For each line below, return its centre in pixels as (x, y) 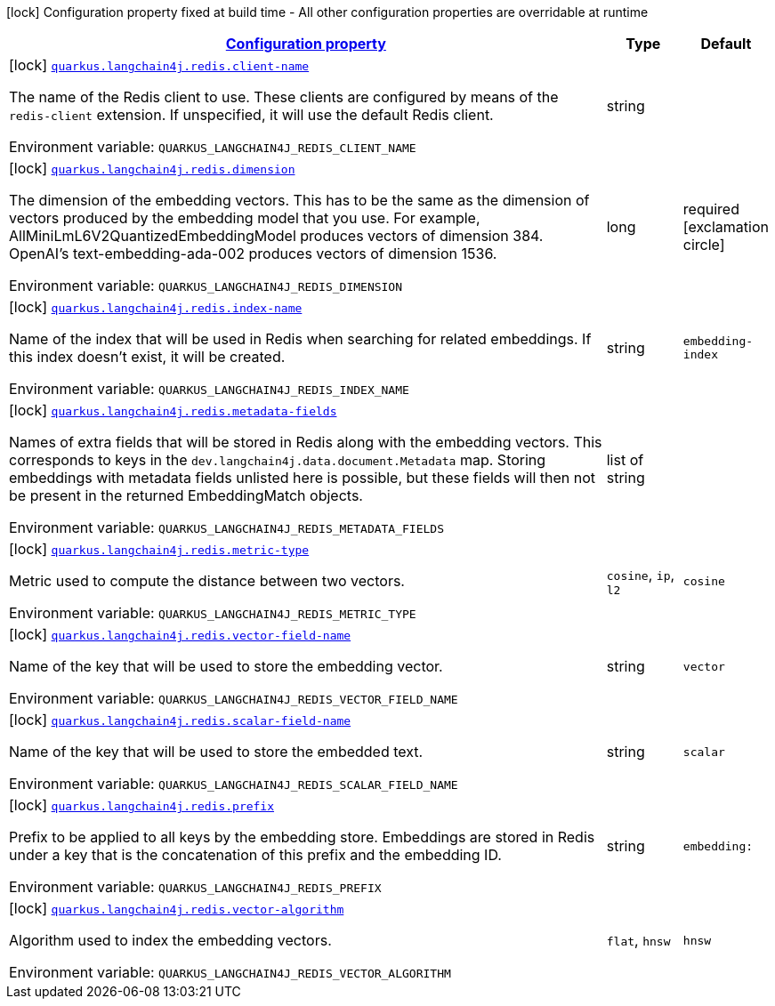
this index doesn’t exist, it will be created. (147, 357)
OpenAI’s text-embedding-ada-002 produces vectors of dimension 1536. (253, 254)
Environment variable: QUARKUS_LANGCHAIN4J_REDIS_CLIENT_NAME (213, 147)
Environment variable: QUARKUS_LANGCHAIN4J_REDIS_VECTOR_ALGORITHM (230, 972)
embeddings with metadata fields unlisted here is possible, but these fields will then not (303, 478)
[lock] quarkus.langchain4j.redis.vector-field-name (180, 634)
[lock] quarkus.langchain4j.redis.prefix (142, 805)
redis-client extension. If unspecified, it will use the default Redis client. (251, 115)
